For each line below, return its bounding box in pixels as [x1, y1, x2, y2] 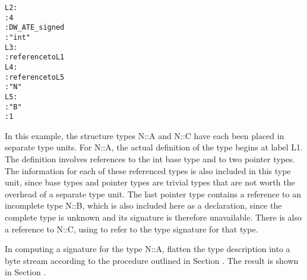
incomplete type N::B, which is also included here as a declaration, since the [5, 199, 282, 212]
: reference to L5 [5, 73, 65, 81]
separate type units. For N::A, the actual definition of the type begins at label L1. [5, 141, 303, 153]
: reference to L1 [5, 53, 65, 62]
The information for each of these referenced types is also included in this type [5, 164, 291, 177]
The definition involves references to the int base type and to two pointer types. [5, 153, 295, 165]
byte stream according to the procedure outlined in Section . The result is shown [5, 254, 299, 266]
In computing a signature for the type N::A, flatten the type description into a [5, 243, 290, 255]
